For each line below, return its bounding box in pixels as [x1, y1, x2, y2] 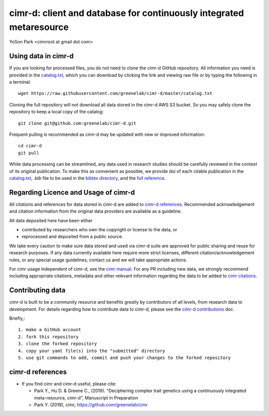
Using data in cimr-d [9, 52, 74, 60]
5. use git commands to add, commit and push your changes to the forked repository [18, 355, 231, 361]
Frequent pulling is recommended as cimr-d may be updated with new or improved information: [9, 131, 205, 137]
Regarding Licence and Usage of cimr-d [9, 188, 135, 197]
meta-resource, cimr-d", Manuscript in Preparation [34, 395, 138, 401]
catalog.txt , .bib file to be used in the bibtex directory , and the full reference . [9, 175, 166, 181]
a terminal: [9, 79, 31, 85]
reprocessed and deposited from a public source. [21, 234, 124, 240]
